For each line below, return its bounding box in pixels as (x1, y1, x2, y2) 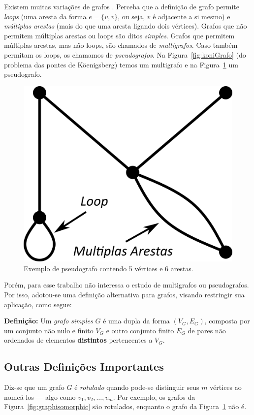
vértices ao (210, 382, 242, 392)
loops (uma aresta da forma (4, 11, 87, 21)
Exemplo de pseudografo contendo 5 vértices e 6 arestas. (24, 263, 193, 273)
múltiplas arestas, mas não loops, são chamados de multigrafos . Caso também (4, 40, 238, 50)
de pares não (188, 325, 226, 335)
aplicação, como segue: (4, 299, 72, 309)
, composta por (204, 316, 250, 326)
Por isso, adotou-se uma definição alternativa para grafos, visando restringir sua (4, 289, 245, 300)
